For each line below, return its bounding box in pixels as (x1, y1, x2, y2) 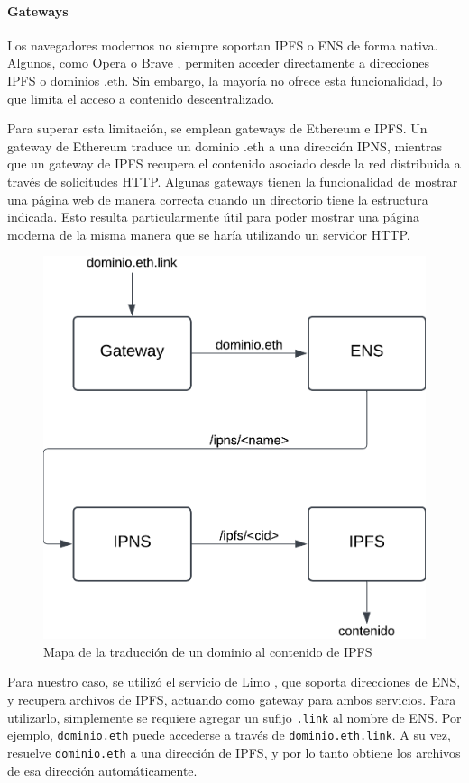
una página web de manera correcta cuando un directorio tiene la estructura (7, 189, 428, 208)
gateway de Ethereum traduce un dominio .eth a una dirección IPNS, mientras (7, 136, 443, 155)
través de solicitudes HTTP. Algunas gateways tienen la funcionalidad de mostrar (7, 171, 458, 190)
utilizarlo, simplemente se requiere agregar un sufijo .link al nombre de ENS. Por (7, 707, 462, 726)
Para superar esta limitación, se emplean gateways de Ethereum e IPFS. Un (7, 119, 428, 138)
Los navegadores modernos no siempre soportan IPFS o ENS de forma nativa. (7, 35, 438, 54)
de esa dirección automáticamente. (7, 760, 198, 779)
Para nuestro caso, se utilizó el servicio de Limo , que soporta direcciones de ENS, (7, 672, 461, 691)
